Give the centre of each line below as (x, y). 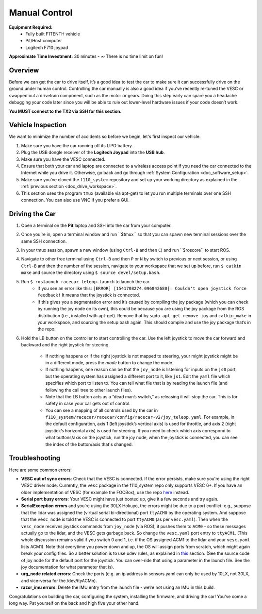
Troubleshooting (35, 458)
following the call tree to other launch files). (89, 390)
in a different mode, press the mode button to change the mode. (109, 362)
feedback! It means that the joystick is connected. (89, 295)
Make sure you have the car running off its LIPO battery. (77, 145)
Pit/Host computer (44, 41)
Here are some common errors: (41, 470)
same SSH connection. (44, 241)
